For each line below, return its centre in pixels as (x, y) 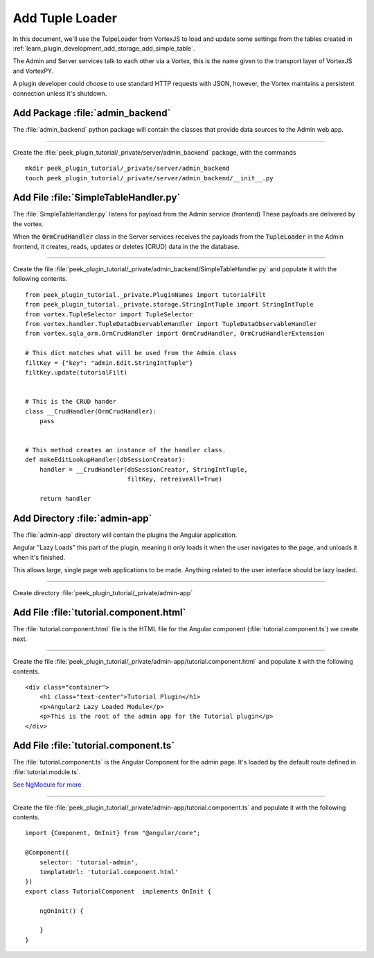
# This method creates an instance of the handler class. (126, 450)
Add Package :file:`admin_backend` (92, 113)
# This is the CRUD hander (71, 402)
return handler (65, 499)
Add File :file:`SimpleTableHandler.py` (97, 198)
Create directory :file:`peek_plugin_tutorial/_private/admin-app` (103, 592)
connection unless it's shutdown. (60, 93)
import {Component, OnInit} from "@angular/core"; (113, 833)
